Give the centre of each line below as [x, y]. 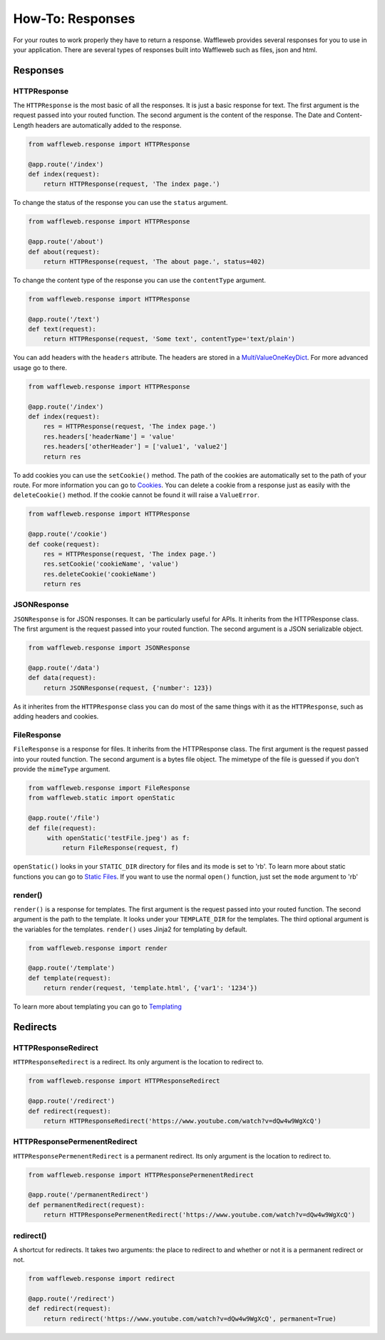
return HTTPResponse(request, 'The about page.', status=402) [154, 261]
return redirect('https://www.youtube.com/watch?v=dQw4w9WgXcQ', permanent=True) [190, 1319]
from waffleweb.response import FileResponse [109, 788]
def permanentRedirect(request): [87, 1205]
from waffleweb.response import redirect [102, 1279]
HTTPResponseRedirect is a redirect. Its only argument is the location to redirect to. [138, 1062]
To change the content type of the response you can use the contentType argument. [140, 280]
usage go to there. [40, 367]
